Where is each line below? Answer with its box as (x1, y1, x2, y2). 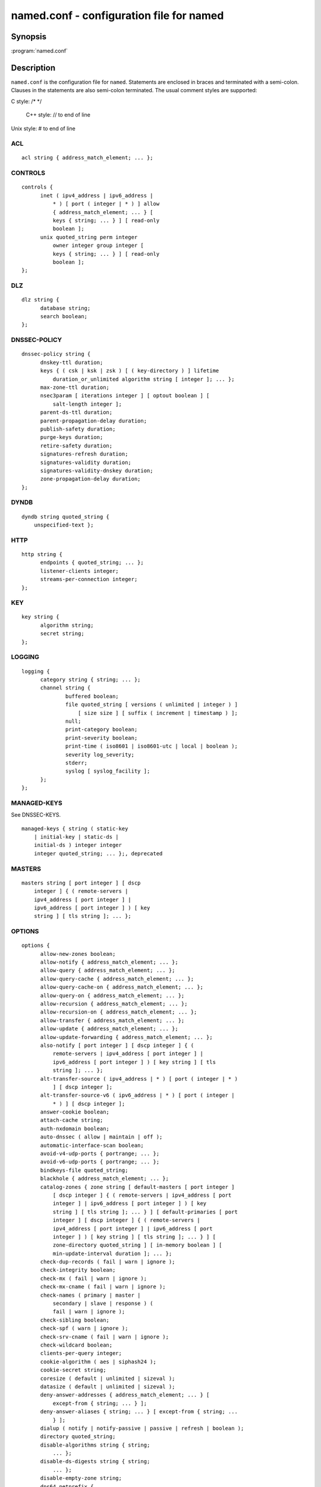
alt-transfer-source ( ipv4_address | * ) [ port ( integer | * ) (40, 1075, 238, 1082)
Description (11, 62, 56, 73)
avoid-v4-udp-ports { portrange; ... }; (40, 1150, 160, 1157)
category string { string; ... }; (40, 676, 141, 683)
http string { (21, 551, 62, 557)
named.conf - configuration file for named (11, 9, 224, 22)
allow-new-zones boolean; (40, 950, 116, 957)
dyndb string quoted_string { (21, 513, 110, 520)
